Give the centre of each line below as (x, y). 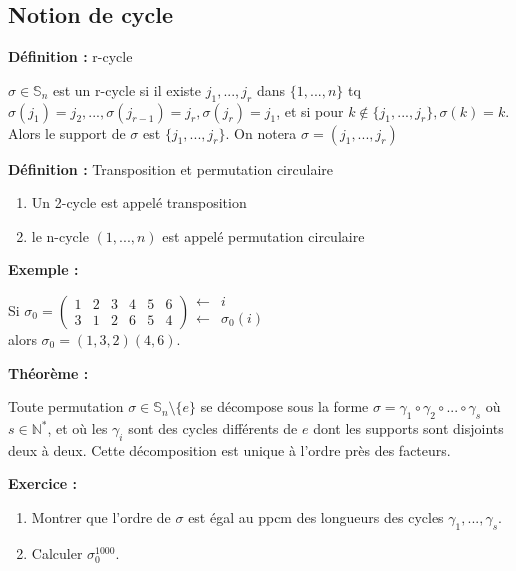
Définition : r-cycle (70, 56)
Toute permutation (66, 406)
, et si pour (310, 110)
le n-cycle (60, 235)
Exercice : (43, 483)
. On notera (261, 132)
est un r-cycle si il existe (126, 89)
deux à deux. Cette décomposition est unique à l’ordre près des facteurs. (229, 449)
